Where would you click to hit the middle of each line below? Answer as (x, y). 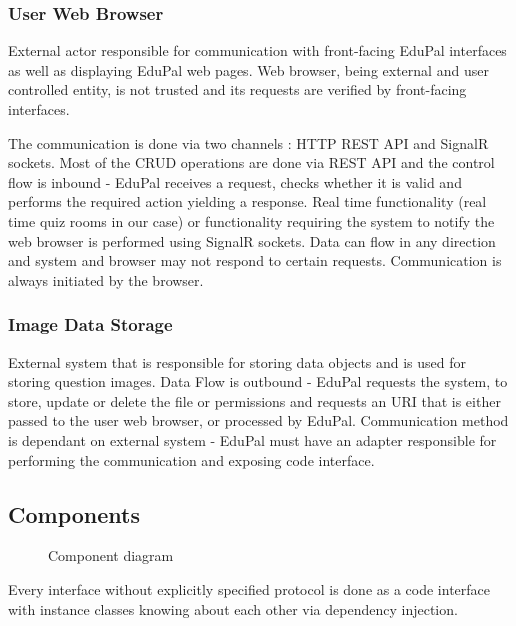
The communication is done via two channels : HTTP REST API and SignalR (248, 142)
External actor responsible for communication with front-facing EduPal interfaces (257, 50)
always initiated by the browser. (106, 279)
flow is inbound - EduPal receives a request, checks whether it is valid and (235, 181)
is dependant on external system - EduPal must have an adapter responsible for (252, 439)
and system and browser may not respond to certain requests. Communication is (255, 260)
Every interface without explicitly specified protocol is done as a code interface (249, 588)
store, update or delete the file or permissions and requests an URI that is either (254, 400)
